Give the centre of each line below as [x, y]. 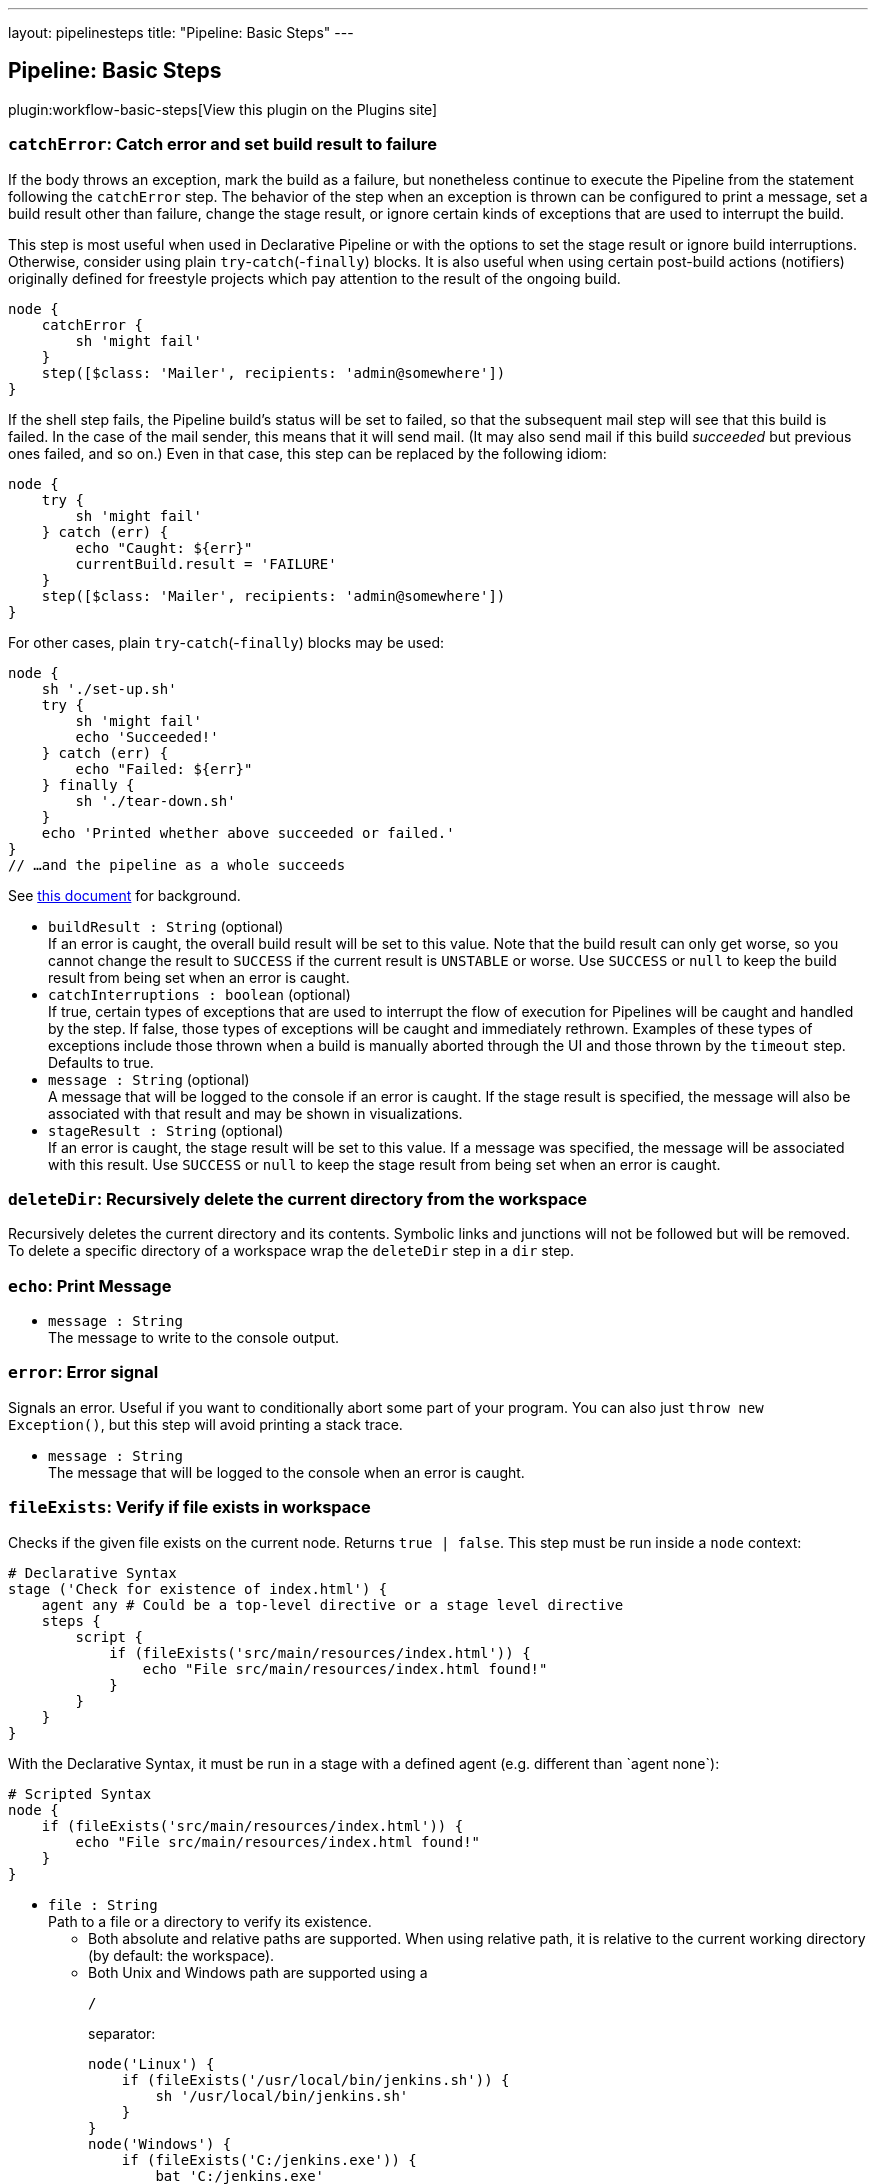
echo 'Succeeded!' [147, 736]
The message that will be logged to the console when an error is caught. [286, 1472]
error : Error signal [83, 1372]
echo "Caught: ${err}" [164, 547]
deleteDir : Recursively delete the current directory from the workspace [298, 1198]
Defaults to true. [101, 1062]
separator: [122, 2033]
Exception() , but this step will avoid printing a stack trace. [205, 1424]
